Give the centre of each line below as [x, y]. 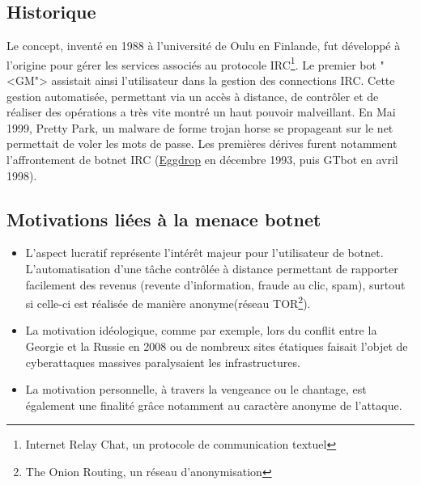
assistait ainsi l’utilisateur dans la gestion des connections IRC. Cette [223, 80]
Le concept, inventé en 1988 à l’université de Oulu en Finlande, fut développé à [204, 46]
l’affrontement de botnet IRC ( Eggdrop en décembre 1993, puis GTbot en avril [202, 160]
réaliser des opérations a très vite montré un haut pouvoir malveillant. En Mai [201, 112]
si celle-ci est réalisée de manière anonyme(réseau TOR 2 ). [168, 302]
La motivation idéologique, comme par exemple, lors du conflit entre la [201, 330]
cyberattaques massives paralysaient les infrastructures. [163, 362]
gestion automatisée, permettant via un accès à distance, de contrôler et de [193, 96]
